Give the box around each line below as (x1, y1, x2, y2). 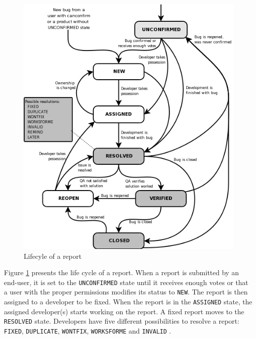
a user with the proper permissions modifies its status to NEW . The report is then (4, 287, 248, 297)
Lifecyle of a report (24, 250, 82, 261)
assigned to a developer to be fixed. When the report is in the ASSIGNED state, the (4, 296, 253, 307)
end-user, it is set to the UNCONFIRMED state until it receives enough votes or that (4, 277, 249, 287)
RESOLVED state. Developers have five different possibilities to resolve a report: (4, 316, 240, 326)
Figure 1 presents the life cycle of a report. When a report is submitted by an (4, 267, 239, 278)
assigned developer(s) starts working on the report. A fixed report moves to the (4, 306, 245, 316)
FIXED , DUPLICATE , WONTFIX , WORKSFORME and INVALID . (4, 325, 171, 336)
